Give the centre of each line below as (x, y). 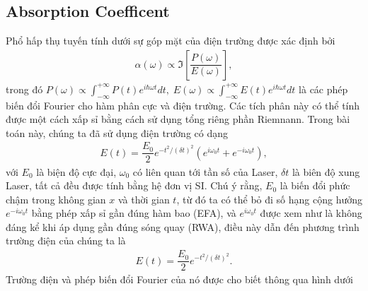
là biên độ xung (326, 171)
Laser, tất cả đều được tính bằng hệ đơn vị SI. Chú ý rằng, (134, 185)
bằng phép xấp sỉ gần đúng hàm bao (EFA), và (134, 213)
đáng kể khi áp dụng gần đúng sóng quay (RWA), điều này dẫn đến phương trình (183, 226)
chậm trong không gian (56, 199)
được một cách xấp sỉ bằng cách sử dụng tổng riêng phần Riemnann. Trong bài (178, 119)
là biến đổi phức (315, 185)
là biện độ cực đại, (76, 171)
